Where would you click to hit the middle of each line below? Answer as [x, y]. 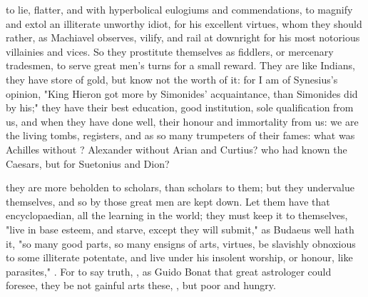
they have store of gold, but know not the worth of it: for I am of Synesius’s [172, 79]
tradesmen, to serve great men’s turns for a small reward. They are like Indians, [180, 65]
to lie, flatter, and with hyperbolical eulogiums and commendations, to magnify [179, 9]
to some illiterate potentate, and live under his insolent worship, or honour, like [179, 257]
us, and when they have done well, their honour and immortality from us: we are [182, 121]
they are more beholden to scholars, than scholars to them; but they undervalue [180, 187]
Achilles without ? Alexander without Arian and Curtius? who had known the [177, 149]
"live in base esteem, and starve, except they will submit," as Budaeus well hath [180, 229]
